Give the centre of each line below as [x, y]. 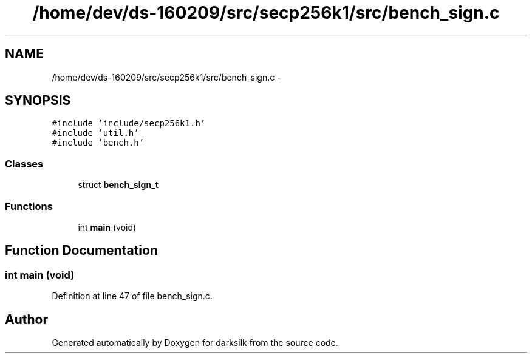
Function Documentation [81, 251]
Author [26, 319]
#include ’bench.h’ [98, 143]
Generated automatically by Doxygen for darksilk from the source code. [195, 343]
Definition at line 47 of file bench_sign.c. [132, 296]
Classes [24, 164]
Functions [29, 206]
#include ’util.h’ [95, 133]
